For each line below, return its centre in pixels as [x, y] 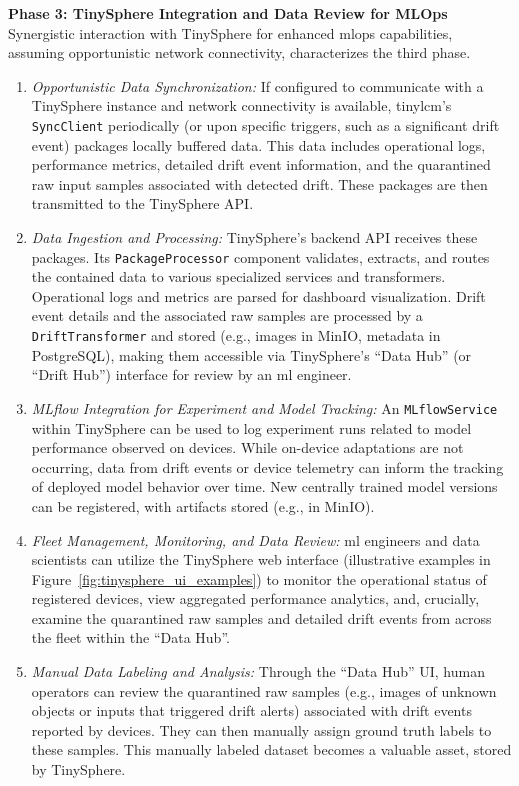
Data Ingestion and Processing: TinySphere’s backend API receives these [254, 237]
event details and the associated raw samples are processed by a [227, 315]
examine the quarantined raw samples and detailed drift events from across [261, 617]
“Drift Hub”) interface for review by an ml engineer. [191, 374]
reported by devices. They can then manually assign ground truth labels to [261, 729]
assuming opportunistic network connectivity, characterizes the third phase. [239, 52]
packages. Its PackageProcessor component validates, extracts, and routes [260, 256]
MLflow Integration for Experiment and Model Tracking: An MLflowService [264, 407]
